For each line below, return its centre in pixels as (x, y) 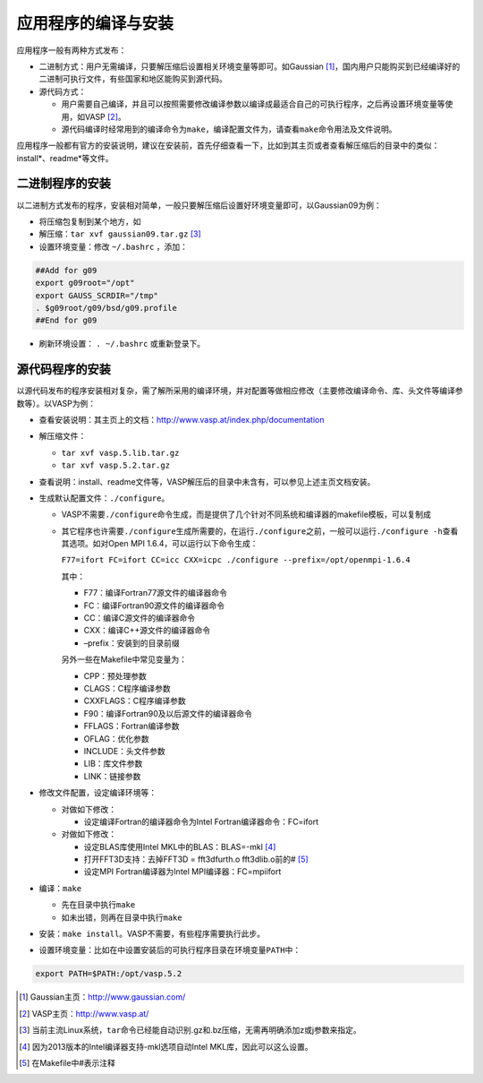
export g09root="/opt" (85, 283)
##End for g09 (66, 321)
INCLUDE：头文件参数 (124, 751)
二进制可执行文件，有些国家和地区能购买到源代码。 (133, 79)
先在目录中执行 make (98, 905)
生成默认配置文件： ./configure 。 (104, 498)
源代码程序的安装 (64, 370)
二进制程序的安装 (64, 184)
